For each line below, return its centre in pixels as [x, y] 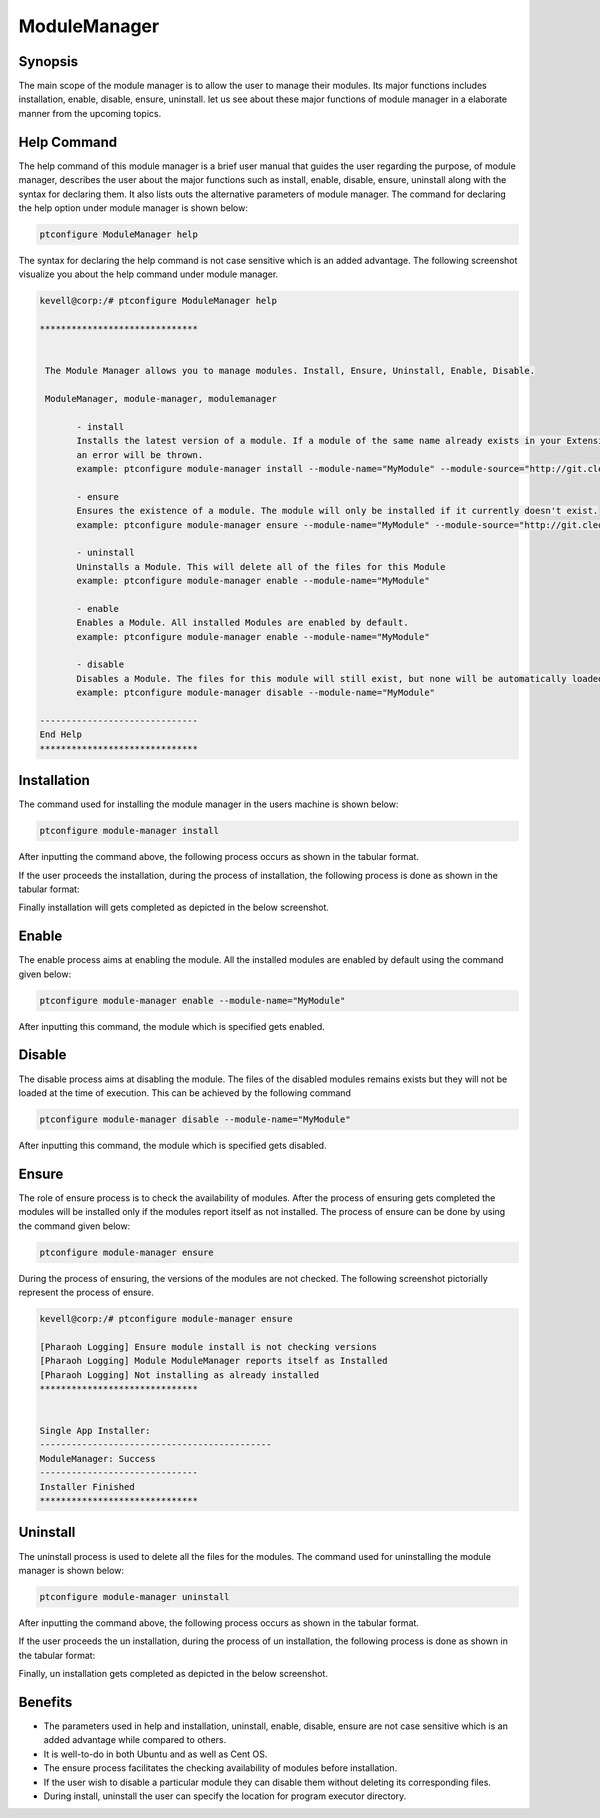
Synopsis [48, 61]
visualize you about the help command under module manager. [148, 274]
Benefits [45, 1701]
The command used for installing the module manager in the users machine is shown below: [208, 804]
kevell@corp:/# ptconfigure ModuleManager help [158, 301]
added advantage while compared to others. [135, 1740]
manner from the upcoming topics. [90, 113]
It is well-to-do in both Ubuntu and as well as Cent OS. [155, 1754]
